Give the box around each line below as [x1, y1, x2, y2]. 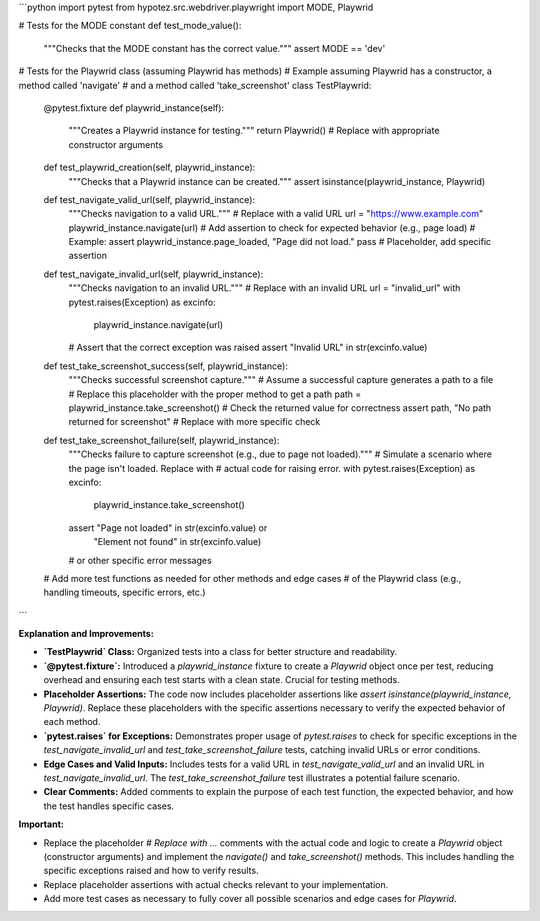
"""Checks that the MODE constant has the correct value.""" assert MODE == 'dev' [43, 42, 386, 54]
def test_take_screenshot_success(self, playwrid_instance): [43, 360, 289, 372]
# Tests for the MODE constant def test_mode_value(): [18, 20, 242, 32]
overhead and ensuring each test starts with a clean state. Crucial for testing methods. [43, 674, 400, 686]
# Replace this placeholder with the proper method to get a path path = [68, 388, 362, 400]
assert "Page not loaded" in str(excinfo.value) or [68, 521, 268, 534]
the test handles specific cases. [43, 800, 175, 812]
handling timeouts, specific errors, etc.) [43, 586, 206, 599]
